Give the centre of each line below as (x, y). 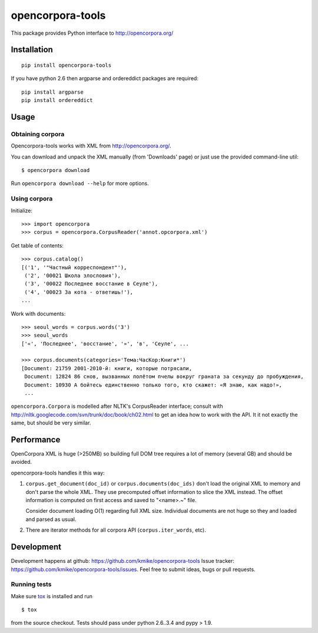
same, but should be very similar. (51, 423)
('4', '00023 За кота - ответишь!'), (79, 292)
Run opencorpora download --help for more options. (80, 183)
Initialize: (21, 210)
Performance (36, 440)
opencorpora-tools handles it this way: (58, 473)
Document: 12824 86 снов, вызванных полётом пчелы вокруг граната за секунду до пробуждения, (164, 377)
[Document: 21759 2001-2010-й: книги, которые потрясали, (107, 368)
